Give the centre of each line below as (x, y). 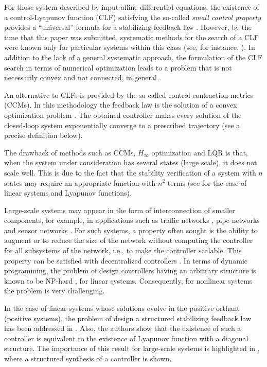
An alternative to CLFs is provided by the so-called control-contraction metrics (129, 94)
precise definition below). (43, 135)
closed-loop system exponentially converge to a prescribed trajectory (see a (122, 125)
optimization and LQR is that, (200, 152)
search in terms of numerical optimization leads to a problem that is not (118, 67)
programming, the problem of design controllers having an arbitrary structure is (130, 270)
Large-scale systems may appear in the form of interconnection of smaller (120, 210)
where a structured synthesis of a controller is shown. (88, 358)
